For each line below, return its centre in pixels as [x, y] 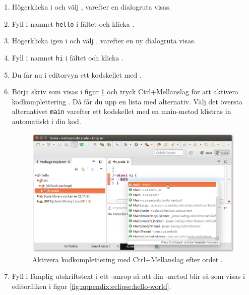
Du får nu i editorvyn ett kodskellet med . [77, 74]
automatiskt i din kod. [46, 121]
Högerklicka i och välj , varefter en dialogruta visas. [91, 7]
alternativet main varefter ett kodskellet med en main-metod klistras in [121, 111]
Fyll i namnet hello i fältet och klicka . [73, 23]
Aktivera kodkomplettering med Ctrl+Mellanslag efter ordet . [127, 259]
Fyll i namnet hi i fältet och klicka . [68, 57]
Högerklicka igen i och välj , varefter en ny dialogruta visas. [104, 41]
